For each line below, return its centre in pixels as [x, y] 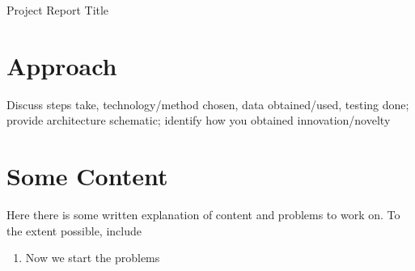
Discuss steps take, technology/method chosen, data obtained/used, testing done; [208, 104]
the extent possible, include [74, 230]
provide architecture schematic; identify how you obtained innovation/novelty [199, 120]
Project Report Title [58, 10]
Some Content [87, 176]
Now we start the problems [93, 258]
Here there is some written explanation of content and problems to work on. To [203, 215]
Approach [62, 65]
